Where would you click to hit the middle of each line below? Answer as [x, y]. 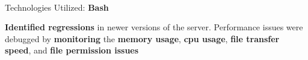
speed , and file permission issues [72, 50]
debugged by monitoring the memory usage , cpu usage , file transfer [142, 38]
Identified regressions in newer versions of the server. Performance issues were [154, 27]
